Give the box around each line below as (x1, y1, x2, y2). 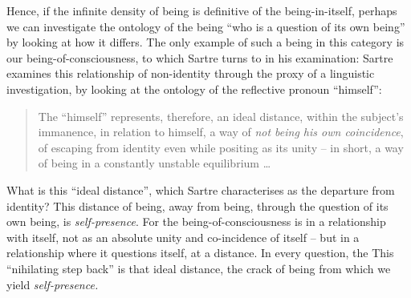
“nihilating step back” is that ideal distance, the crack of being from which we (6, 260, 391, 276)
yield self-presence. (6, 276, 99, 292)
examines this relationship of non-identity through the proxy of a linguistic (6, 65, 375, 82)
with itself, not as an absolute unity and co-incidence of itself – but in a (6, 228, 360, 245)
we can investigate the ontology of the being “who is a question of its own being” (6, 18, 405, 34)
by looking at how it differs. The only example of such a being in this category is (6, 34, 405, 50)
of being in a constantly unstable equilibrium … (38, 155, 271, 171)
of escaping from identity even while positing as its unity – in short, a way (38, 139, 404, 155)
